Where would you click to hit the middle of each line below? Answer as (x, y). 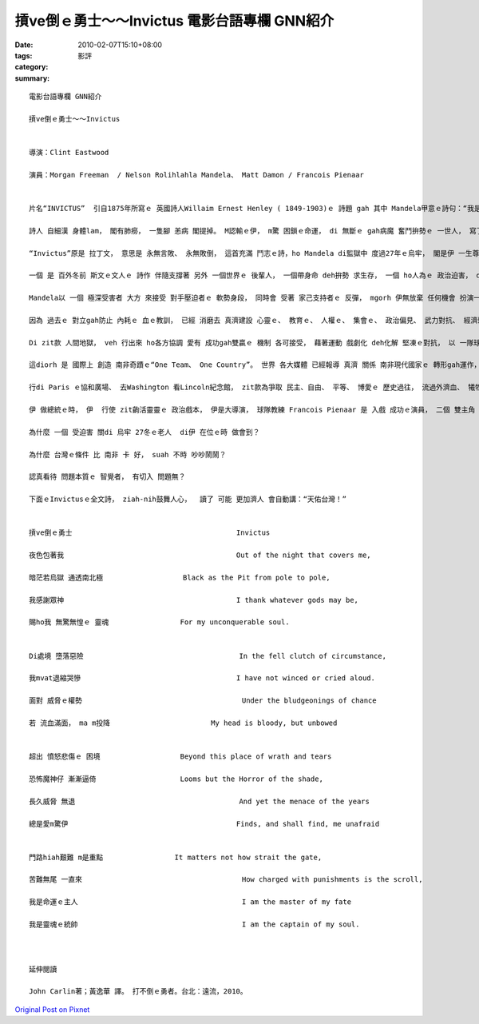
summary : (32, 78)
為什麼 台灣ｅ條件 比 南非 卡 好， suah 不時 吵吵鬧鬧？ (128, 454)
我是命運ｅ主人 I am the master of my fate (190, 902)
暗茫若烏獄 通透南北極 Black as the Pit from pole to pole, (180, 577)
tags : (24, 55)
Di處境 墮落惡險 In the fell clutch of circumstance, (208, 656)
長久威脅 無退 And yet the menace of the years (200, 801)
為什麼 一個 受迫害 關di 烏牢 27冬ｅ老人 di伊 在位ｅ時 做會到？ (144, 432)
